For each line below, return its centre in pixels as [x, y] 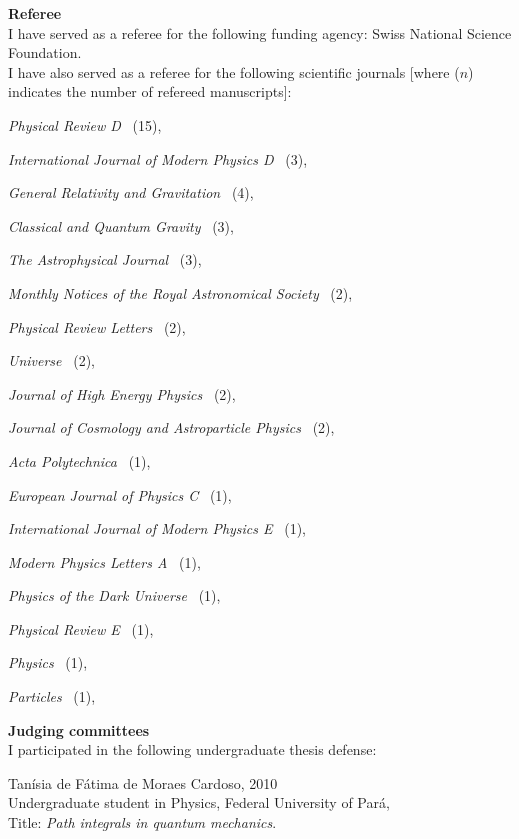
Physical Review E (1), [81, 628]
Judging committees [79, 729]
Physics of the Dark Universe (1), [114, 595]
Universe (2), [51, 360]
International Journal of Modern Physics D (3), [158, 158]
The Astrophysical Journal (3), [105, 259]
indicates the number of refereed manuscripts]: [150, 91]
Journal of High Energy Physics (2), [122, 393]
